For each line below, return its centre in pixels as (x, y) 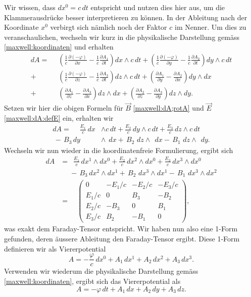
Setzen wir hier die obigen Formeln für (64, 108)
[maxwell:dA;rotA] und (168, 108)
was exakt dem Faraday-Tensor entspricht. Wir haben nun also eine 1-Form (121, 229)
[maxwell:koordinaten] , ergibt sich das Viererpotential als (92, 281)
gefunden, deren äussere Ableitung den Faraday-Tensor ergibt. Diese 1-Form (122, 239)
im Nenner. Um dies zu (210, 27)
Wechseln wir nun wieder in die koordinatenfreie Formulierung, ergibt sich (119, 150)
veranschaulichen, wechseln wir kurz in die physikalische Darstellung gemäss (122, 37)
